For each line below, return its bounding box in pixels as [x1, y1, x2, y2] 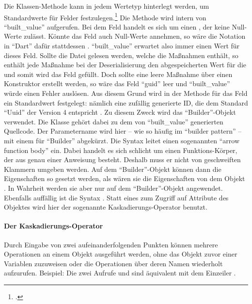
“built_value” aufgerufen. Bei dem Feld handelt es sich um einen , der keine [4, 21, 230, 31]
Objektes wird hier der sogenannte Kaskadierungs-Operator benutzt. [4, 202, 207, 212]
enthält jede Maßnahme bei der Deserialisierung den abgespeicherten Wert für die [4, 60, 247, 70]
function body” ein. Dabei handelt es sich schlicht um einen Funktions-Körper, [4, 145, 237, 155]
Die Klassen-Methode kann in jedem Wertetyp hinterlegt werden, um [4, 1, 209, 11]
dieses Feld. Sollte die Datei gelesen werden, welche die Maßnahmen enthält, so [4, 50, 238, 60]
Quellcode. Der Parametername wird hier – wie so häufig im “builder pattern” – [4, 126, 242, 136]
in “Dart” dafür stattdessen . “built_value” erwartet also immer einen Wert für [4, 41, 240, 51]
